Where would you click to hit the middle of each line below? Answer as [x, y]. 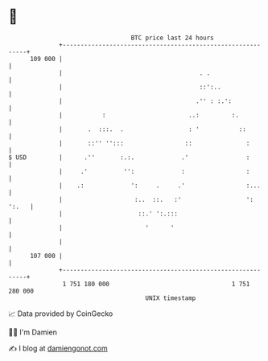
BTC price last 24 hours [173, 38]
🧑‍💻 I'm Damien [33, 332]
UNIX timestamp [171, 298]
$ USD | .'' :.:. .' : [129, 157]
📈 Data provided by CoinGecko [61, 314]
